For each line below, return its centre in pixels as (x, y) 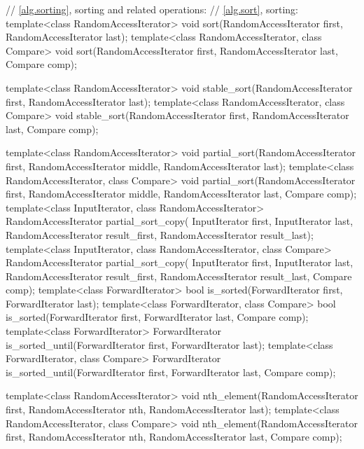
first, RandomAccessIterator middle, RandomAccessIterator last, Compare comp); (181, 194)
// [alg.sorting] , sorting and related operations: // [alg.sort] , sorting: (152, 9)
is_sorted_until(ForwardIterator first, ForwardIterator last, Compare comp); (171, 372)
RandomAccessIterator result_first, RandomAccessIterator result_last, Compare (179, 276)
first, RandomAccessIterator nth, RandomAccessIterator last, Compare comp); (174, 437)
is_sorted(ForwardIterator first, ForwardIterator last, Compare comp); (157, 317)
